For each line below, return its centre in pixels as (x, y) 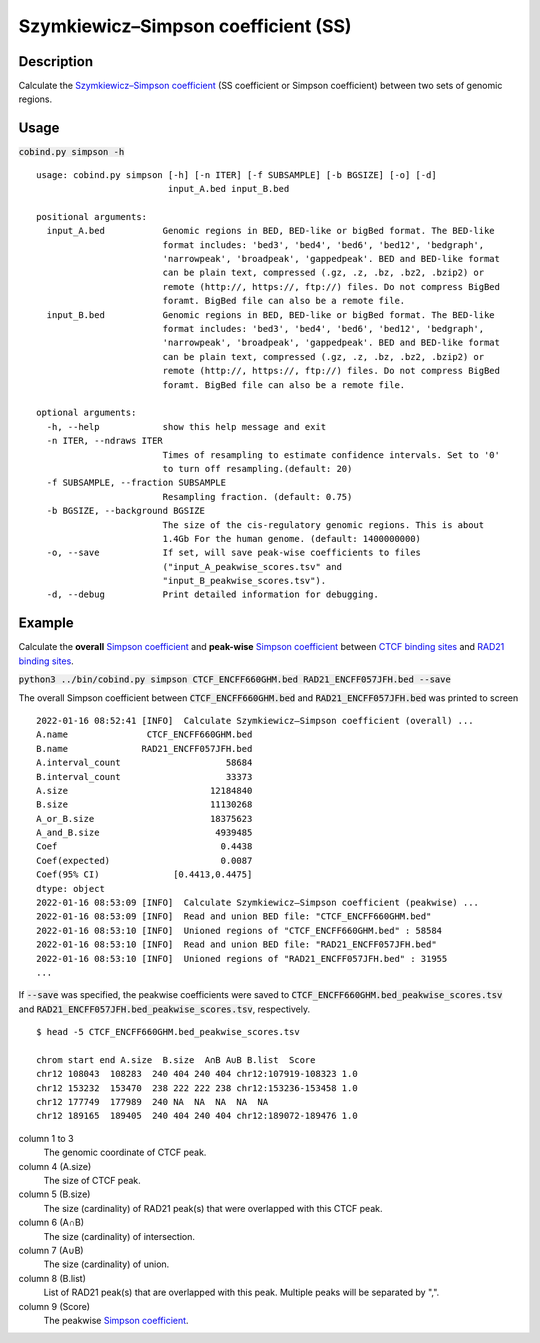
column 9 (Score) (54, 1306)
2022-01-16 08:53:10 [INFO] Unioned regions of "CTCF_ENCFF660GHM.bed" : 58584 (239, 930)
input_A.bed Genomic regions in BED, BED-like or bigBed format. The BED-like (270, 231)
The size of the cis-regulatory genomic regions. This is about (323, 524)
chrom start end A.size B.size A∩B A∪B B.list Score (176, 1059)
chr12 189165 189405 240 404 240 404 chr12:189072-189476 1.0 (197, 1116)
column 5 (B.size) (54, 1194)
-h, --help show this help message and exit (186, 426)
